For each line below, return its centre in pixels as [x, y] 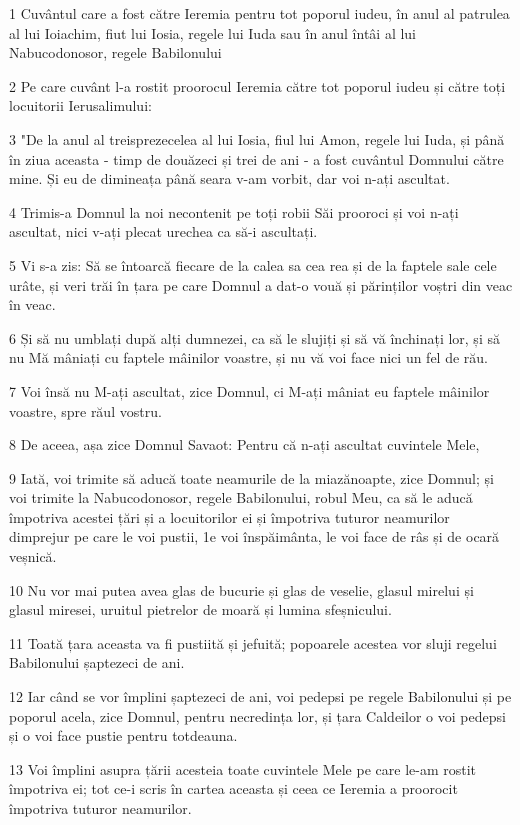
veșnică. [33, 556]
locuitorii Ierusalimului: [80, 105]
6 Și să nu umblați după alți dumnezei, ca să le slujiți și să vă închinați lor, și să [254, 337]
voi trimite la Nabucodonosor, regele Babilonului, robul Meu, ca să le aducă [241, 497]
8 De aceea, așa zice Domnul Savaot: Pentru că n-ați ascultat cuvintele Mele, [244, 444]
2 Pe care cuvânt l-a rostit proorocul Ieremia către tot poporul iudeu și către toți [257, 85]
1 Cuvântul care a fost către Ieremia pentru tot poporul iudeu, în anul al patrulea [259, 13]
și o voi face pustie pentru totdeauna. [123, 735]
